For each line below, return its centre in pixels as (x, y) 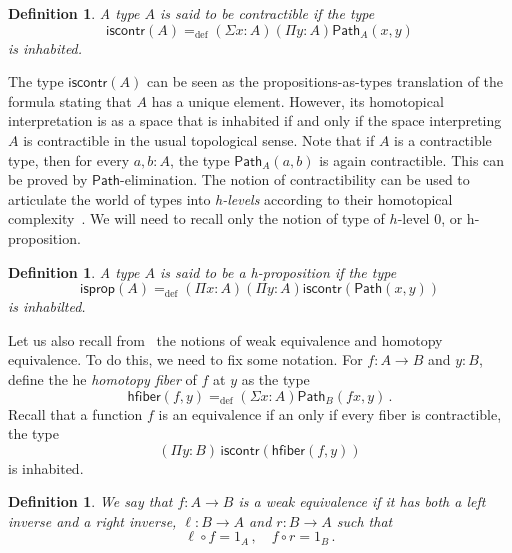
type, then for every (69, 159)
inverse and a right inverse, (92, 520)
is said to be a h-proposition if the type (278, 271)
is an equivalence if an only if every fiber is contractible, (330, 413)
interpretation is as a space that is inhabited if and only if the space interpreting (255, 120)
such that (364, 520)
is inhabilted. (47, 306)
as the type (275, 378)
